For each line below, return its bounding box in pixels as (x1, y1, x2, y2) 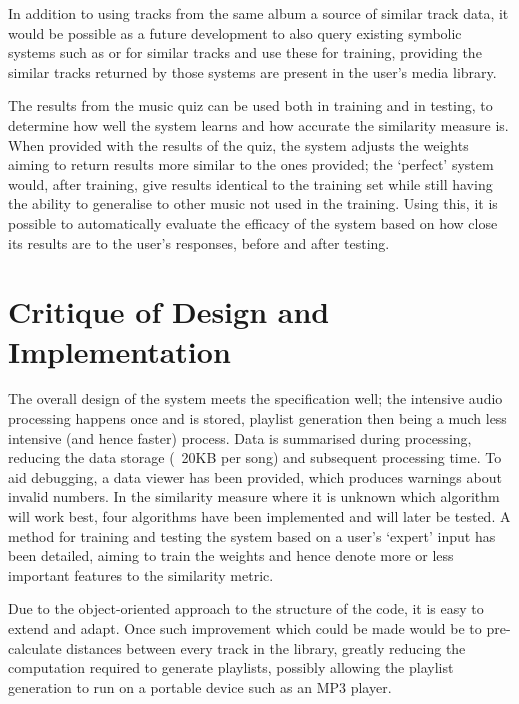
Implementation (8, 330, 231, 371)
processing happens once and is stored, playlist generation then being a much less (8, 408, 507, 429)
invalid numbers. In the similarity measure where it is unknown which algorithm (8, 486, 500, 507)
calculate (8, 637, 62, 658)
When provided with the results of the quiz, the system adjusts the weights (8, 134, 469, 155)
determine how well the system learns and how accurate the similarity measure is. (8, 114, 509, 135)
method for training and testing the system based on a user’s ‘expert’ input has (8, 525, 496, 546)
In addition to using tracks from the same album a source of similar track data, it (8, 3, 509, 23)
